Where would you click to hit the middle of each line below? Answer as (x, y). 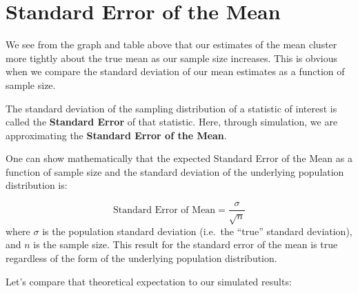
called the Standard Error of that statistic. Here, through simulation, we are (172, 122)
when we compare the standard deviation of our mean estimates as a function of (175, 71)
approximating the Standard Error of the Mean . (116, 135)
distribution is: (37, 185)
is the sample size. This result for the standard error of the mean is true (186, 244)
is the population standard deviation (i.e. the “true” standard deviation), (197, 231)
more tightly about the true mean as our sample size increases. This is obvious (171, 58)
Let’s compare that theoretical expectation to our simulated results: (149, 281)
